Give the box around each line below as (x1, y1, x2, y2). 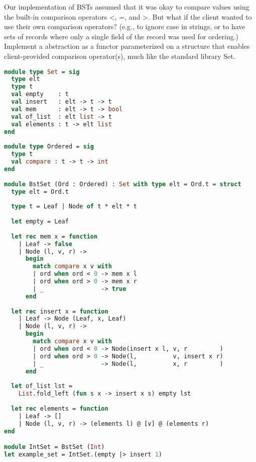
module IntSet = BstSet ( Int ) (4, 443, 105, 451)
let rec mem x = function (11, 233, 98, 240)
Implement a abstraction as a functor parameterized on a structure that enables (4, 41, 250, 51)
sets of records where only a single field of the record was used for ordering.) (4, 31, 239, 41)
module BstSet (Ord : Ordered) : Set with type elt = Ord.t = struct (4, 180, 241, 188)
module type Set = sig (4, 68, 80, 75)
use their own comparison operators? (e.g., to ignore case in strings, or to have (4, 21, 245, 32)
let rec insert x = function (11, 307, 108, 315)
